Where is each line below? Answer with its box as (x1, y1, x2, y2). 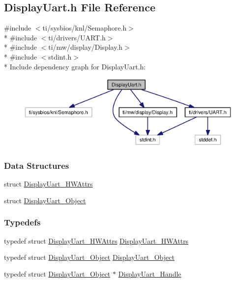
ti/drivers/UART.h (48, 32, 106, 42)
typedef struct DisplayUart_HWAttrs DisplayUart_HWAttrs (4, 235, 189, 246)
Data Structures (4, 159, 69, 171)
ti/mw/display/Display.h (48, 42, 123, 52)
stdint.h (48, 51, 72, 62)
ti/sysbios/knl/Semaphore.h (42, 23, 127, 33)
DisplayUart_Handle (118, 268, 181, 279)
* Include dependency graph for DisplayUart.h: (4, 61, 146, 71)
